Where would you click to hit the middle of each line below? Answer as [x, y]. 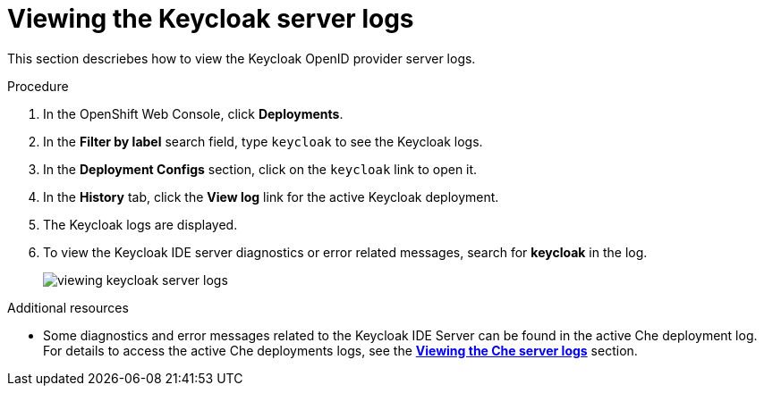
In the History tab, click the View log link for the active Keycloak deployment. [271, 196]
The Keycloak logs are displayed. [140, 224]
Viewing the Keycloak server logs [211, 19]
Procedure [38, 86]
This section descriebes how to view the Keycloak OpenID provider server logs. [242, 58]
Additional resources [68, 307]
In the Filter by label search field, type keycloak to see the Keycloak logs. [263, 141]
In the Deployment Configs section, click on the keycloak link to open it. [260, 169]
